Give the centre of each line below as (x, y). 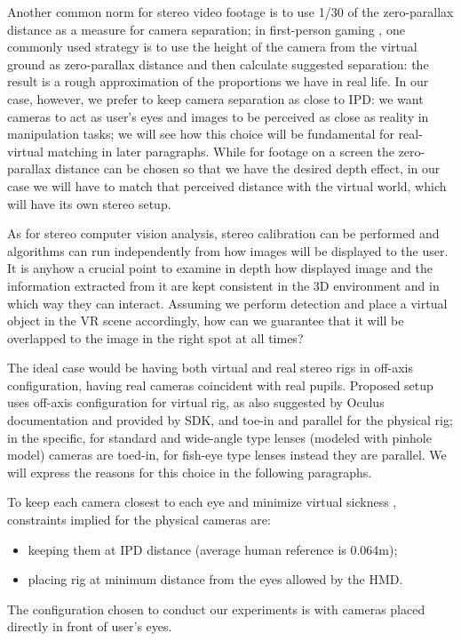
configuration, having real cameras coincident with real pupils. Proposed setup (220, 385)
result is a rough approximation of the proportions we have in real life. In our (218, 81)
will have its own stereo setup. (89, 203)
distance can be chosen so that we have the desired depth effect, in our (248, 168)
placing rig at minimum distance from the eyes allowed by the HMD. (215, 579)
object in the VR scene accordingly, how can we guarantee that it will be (206, 320)
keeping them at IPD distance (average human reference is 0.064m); (213, 549)
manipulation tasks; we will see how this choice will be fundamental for (201, 134)
